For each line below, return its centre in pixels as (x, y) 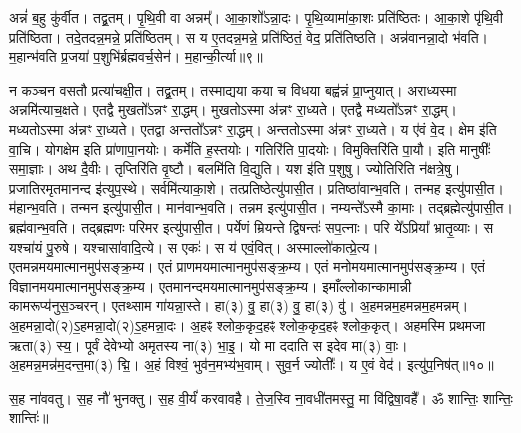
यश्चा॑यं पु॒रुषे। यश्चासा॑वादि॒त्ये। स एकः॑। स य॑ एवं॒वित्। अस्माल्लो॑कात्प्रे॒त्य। (194, 246)
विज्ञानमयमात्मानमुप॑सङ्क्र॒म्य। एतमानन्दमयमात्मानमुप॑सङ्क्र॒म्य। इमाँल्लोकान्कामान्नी (210, 285)
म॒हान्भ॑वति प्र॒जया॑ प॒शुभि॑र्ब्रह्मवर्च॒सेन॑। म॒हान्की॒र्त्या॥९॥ (136, 56)
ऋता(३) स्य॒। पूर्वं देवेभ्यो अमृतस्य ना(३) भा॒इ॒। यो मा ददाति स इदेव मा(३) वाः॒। (208, 344)
